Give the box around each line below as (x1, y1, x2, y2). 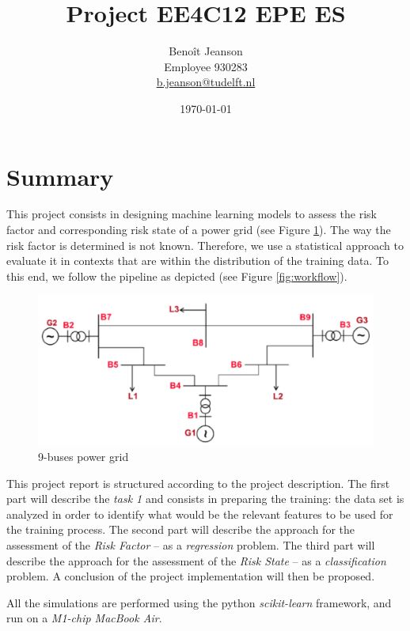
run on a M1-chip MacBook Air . (6, 610, 162, 626)
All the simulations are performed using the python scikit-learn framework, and (6, 594, 392, 610)
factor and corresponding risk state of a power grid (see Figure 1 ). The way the (6, 221, 391, 238)
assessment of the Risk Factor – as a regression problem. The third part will (6, 537, 375, 554)
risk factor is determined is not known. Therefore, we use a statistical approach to (6, 236, 404, 253)
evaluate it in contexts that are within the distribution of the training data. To (6, 252, 389, 269)
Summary (6, 160, 114, 192)
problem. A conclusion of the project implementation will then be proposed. (6, 568, 375, 584)
